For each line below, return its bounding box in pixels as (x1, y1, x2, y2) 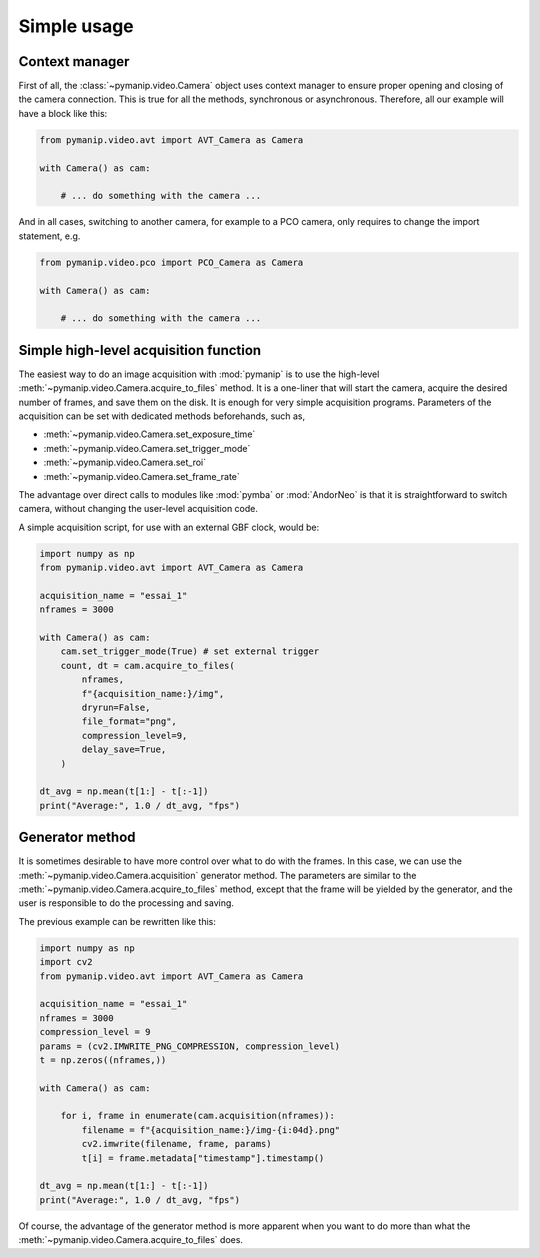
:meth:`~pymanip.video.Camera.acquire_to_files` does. (18, 1234, 244, 1246)
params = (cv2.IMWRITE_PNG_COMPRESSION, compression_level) (39, 1040, 341, 1052)
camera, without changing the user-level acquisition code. (18, 503, 259, 515)
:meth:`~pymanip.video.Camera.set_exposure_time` (43, 428, 256, 440)
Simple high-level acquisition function (18, 341, 262, 359)
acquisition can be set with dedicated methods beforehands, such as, (18, 410, 306, 422)
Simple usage (18, 15, 134, 37)
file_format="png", (81, 716, 177, 727)
